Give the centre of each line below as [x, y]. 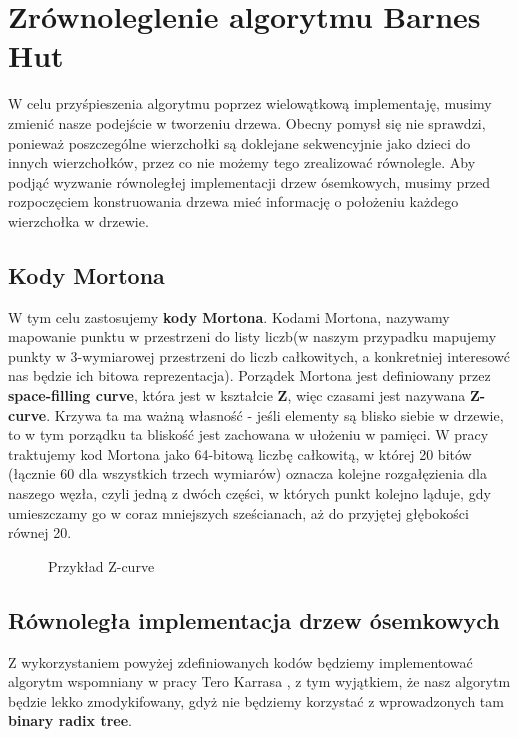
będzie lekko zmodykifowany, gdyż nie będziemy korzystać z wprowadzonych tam [256, 700]
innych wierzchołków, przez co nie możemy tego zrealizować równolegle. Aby [242, 162]
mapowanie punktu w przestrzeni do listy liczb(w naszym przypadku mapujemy [252, 336]
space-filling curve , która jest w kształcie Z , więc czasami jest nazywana [237, 395]
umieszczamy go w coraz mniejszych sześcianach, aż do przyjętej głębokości [238, 512]
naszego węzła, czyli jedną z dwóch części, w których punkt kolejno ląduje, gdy [249, 493]
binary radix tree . [70, 720]
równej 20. [40, 532]
